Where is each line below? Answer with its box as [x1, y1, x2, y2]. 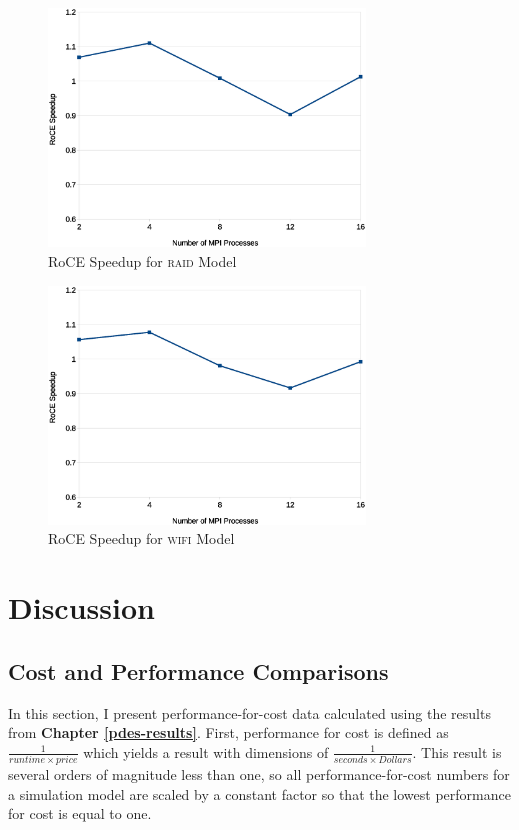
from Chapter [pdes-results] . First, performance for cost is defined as [8, 722, 449, 743]
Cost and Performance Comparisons [8, 655, 389, 686]
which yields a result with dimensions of [83, 741, 329, 762]
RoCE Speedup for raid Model [48, 250, 237, 271]
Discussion [8, 587, 155, 628]
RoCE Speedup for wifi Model [48, 528, 235, 549]
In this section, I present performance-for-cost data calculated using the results [8, 702, 491, 723]
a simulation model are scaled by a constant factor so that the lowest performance [8, 783, 511, 804]
